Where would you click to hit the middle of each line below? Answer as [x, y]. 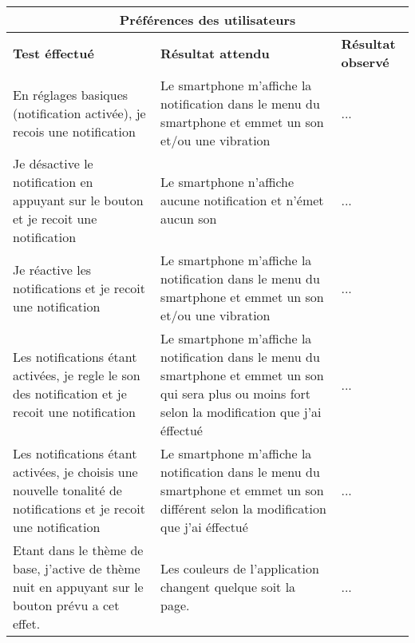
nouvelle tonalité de [67, 490]
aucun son [189, 218]
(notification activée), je [79, 113]
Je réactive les [52, 269]
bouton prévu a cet [66, 605]
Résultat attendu [215, 53]
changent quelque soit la [228, 587]
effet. [27, 623]
